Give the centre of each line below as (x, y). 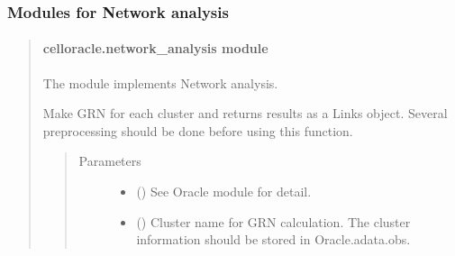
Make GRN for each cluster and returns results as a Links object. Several (245, 113)
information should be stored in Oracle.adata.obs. (273, 239)
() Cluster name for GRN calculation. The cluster (273, 221)
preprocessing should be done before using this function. (198, 130)
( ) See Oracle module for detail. (224, 192)
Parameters (110, 161)
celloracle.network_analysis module (155, 48)
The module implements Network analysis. (160, 82)
